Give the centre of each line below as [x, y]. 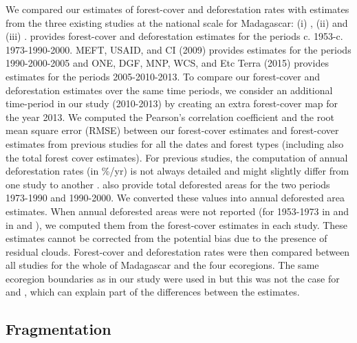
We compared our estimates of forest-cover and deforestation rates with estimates [177, 9]
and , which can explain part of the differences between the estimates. [153, 292]
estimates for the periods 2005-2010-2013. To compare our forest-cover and [163, 76]
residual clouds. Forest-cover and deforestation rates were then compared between [178, 251]
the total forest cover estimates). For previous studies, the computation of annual [177, 157]
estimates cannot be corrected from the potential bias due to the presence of [166, 238]
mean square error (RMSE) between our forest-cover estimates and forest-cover [172, 130]
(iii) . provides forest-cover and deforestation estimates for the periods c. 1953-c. [174, 36]
